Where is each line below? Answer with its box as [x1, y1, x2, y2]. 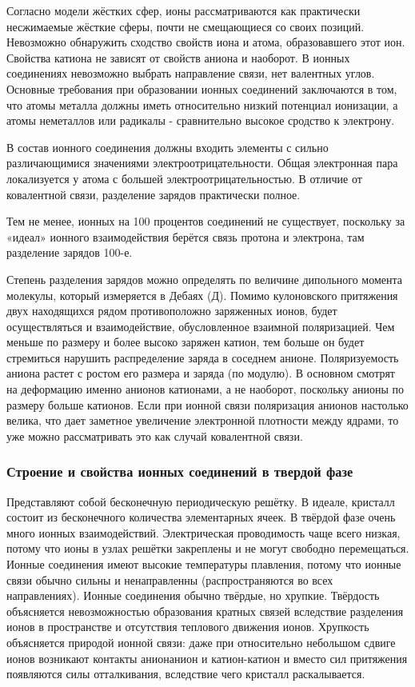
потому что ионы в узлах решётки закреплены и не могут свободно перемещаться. [6, 540, 409, 557]
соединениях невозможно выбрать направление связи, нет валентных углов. [6, 65, 375, 82]
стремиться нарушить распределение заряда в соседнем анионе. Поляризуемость [6, 349, 399, 365]
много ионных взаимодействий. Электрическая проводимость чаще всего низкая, [6, 524, 401, 541]
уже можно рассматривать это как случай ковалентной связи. [6, 427, 303, 444]
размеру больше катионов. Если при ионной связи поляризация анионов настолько [6, 396, 409, 413]
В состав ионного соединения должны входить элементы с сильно [6, 138, 329, 155]
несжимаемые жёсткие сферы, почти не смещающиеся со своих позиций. [6, 18, 365, 34]
